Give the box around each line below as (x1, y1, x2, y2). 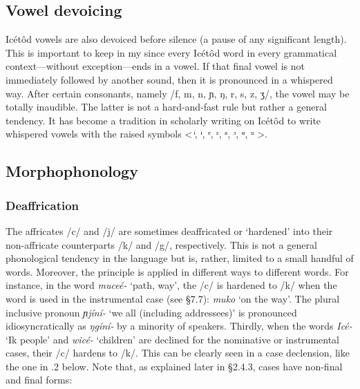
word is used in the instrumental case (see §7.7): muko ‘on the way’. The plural (6, 291, 340, 305)
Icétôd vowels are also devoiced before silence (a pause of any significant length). (6, 32, 347, 46)
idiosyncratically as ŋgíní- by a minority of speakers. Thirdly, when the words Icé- (6, 319, 352, 333)
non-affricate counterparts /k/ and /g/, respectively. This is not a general (6, 237, 317, 252)
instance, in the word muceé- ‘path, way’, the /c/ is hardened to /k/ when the (6, 278, 337, 292)
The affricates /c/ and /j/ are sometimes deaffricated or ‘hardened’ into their (6, 223, 333, 238)
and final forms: (6, 372, 73, 387)
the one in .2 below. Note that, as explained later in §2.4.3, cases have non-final (6, 359, 343, 373)
